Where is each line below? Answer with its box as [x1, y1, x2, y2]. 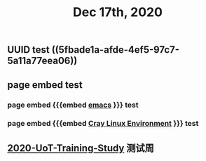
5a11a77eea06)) [7, 55, 78, 67]
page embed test [7, 79, 83, 91]
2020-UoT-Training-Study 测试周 [7, 142, 154, 154]
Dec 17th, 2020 [72, 4, 163, 20]
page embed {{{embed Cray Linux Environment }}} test [7, 119, 199, 129]
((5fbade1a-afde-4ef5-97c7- [51, 44, 180, 56]
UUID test [7, 44, 50, 56]
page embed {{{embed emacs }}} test [7, 100, 139, 110]
